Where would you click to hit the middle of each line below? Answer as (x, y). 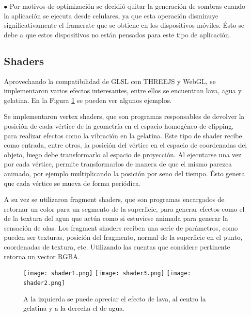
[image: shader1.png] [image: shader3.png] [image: (107, 274)
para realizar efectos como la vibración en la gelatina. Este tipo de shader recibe (123, 135)
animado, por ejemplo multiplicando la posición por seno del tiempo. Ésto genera (125, 173)
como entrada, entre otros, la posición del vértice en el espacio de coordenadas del (125, 145)
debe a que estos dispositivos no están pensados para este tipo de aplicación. (118, 34)
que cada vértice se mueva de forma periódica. (72, 183)
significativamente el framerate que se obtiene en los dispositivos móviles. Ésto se (124, 25)
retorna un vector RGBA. (42, 256)
